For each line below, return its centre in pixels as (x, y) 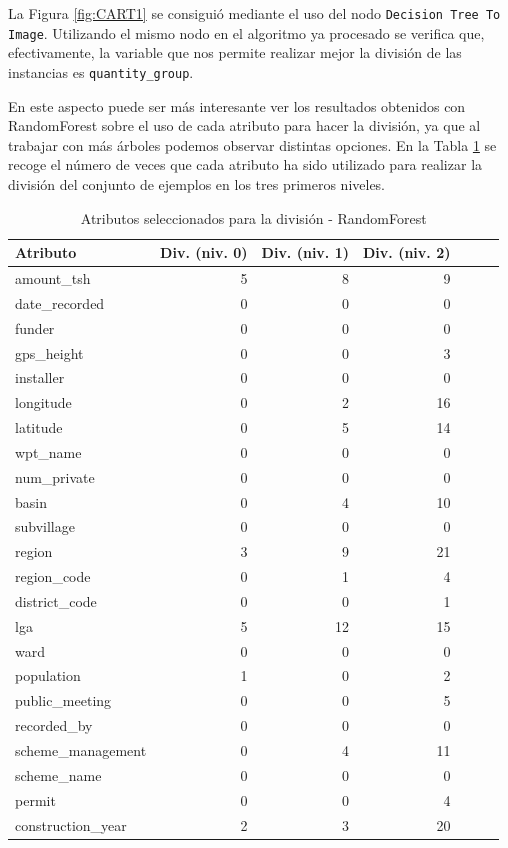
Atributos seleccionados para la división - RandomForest (253, 217)
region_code (53, 576)
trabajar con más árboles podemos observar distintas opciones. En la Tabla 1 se (252, 144)
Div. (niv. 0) (204, 252)
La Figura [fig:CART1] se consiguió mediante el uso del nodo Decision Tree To (254, 13)
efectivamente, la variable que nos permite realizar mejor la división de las (235, 52)
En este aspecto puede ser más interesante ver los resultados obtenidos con (237, 105)
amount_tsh (53, 277)
